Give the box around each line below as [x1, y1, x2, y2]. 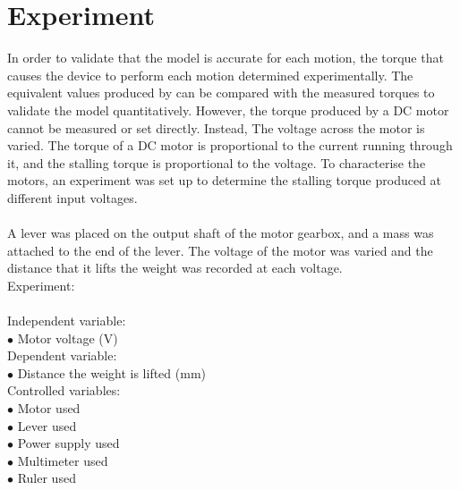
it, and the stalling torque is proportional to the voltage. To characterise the [7, 153, 426, 172]
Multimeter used [17, 451, 108, 469]
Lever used [17, 416, 77, 435]
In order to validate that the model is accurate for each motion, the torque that [7, 48, 444, 67]
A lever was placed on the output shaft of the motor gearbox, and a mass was [7, 224, 434, 242]
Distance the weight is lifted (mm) [17, 363, 206, 382]
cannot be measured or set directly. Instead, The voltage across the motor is [7, 118, 425, 137]
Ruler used [17, 469, 76, 487]
